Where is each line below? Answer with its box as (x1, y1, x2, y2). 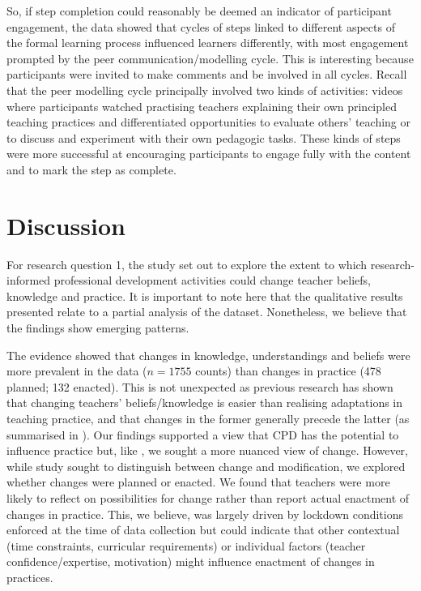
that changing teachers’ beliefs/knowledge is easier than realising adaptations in (6, 394, 403, 411)
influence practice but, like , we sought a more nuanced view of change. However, (6, 442, 408, 459)
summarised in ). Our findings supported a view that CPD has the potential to (6, 426, 399, 443)
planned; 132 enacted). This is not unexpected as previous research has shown (6, 378, 393, 395)
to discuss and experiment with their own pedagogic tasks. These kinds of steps (6, 129, 401, 146)
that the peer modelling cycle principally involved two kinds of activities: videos (6, 81, 403, 98)
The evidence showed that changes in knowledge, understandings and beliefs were (6, 346, 410, 363)
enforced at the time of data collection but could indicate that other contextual (6, 521, 400, 538)
